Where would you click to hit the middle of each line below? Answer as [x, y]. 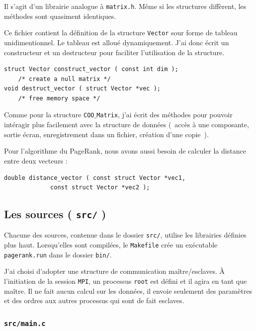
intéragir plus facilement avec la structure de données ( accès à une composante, [127, 124]
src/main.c [25, 323]
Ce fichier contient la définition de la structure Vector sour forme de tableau [121, 33]
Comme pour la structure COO [49, 115]
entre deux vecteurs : [36, 160]
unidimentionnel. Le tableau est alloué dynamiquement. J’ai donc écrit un [117, 42]
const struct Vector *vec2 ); [100, 188]
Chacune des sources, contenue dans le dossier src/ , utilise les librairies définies [125, 235]
